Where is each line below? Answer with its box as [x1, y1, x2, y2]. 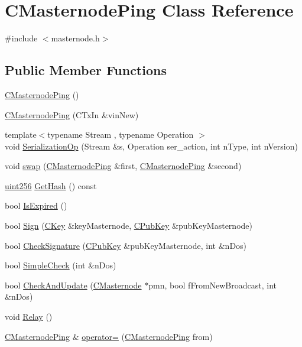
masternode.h [51, 32, 100, 44]
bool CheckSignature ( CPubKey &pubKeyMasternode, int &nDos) [5, 239, 247, 251]
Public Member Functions [5, 61, 167, 79]
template [5, 128, 37, 141]
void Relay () [5, 310, 53, 323]
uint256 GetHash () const [5, 179, 97, 192]
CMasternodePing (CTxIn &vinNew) [5, 108, 139, 121]
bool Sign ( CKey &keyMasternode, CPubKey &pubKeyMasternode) [5, 219, 252, 232]
